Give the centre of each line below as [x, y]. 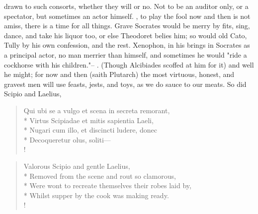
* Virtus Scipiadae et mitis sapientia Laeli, [88, 120]
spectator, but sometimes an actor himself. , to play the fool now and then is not [127, 16]
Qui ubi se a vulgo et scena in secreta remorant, [97, 110]
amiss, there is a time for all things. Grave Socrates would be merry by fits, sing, [127, 26]
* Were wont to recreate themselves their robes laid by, [107, 185]
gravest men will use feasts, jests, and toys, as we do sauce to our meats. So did [125, 84]
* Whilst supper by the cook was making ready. [96, 195]
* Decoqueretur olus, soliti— [67, 139]
